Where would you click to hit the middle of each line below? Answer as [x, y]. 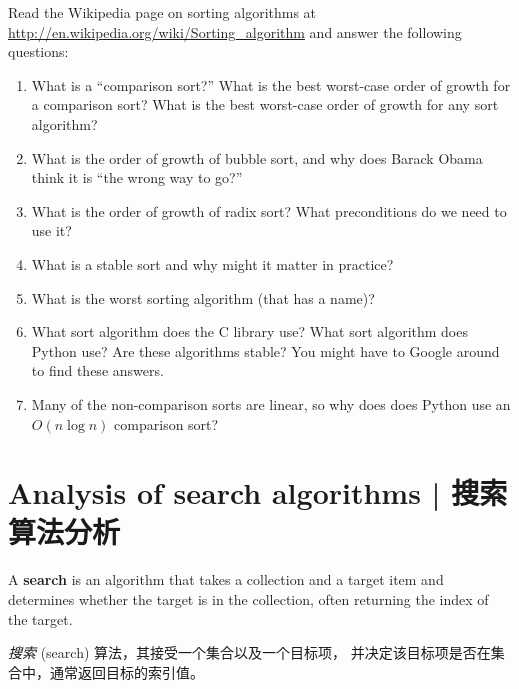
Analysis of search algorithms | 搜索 [258, 492]
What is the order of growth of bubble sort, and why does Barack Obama [257, 157]
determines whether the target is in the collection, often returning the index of [248, 599]
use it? [51, 230]
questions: [38, 51]
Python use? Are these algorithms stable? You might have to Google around [265, 350]
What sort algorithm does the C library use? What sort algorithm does [249, 331]
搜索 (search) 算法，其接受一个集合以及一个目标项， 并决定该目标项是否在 [249, 652]
